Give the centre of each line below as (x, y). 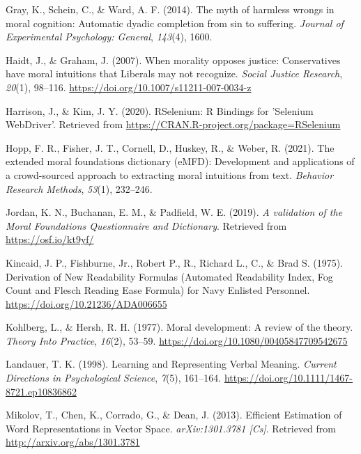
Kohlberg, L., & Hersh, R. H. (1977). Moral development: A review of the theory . (179, 327)
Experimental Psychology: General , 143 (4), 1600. (109, 37)
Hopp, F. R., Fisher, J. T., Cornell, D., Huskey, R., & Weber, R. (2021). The (170, 147)
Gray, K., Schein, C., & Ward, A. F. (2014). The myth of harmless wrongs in (170, 9)
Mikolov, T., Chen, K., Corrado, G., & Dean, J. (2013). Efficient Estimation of (174, 415)
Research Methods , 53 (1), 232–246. (79, 188)
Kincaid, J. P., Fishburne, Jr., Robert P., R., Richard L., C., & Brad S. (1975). (175, 262)
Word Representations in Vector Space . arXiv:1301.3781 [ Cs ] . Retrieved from (171, 428)
